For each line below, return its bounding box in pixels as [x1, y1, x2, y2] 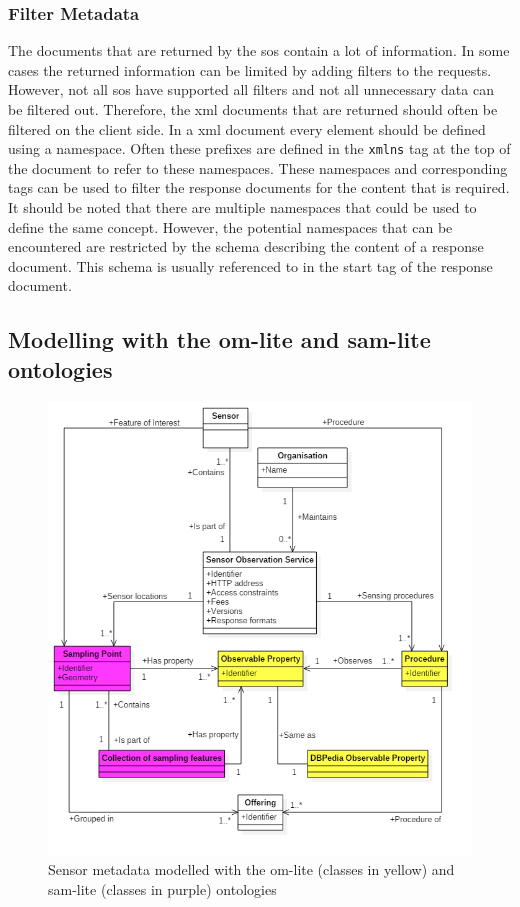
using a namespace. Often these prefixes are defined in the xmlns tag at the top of [8, 138, 511, 159]
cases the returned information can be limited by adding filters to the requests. [8, 59, 492, 80]
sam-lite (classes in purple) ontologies [48, 878, 277, 899]
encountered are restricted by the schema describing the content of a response [8, 236, 484, 257]
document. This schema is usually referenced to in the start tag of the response [8, 255, 493, 276]
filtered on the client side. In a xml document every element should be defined [8, 118, 486, 139]
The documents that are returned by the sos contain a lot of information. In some [8, 40, 510, 61]
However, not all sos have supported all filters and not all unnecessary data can [8, 79, 494, 100]
